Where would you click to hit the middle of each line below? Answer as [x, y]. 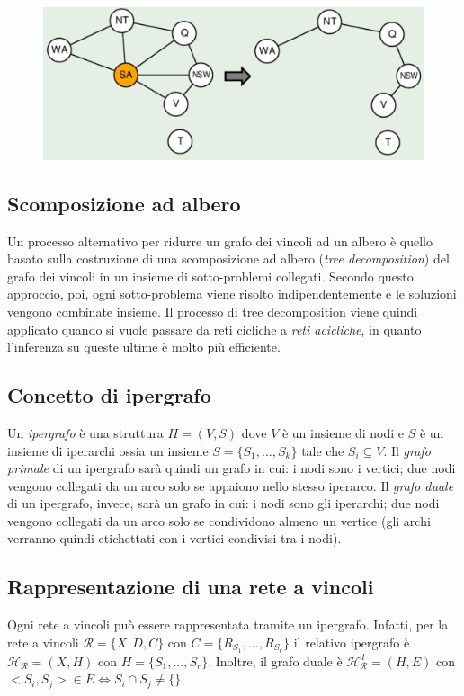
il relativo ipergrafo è [352, 642]
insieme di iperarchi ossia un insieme [108, 450]
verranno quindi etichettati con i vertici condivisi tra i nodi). [174, 538]
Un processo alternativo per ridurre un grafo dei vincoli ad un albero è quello [220, 241]
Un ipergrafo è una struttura [85, 432]
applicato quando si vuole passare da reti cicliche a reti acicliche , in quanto [214, 329]
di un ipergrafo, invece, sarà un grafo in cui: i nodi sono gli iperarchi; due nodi [223, 503]
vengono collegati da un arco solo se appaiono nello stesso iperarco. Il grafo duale [231, 485]
